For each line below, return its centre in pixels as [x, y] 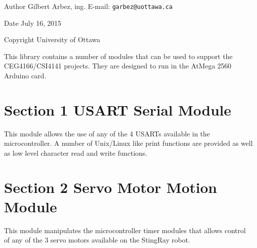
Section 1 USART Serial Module [118, 109]
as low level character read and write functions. [76, 153]
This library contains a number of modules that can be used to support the [118, 56]
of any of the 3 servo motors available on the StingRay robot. [97, 240]
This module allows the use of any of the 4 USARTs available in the [107, 133]
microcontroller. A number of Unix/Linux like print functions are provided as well [128, 143]
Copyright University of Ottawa [52, 39]
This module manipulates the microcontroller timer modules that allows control [125, 230]
